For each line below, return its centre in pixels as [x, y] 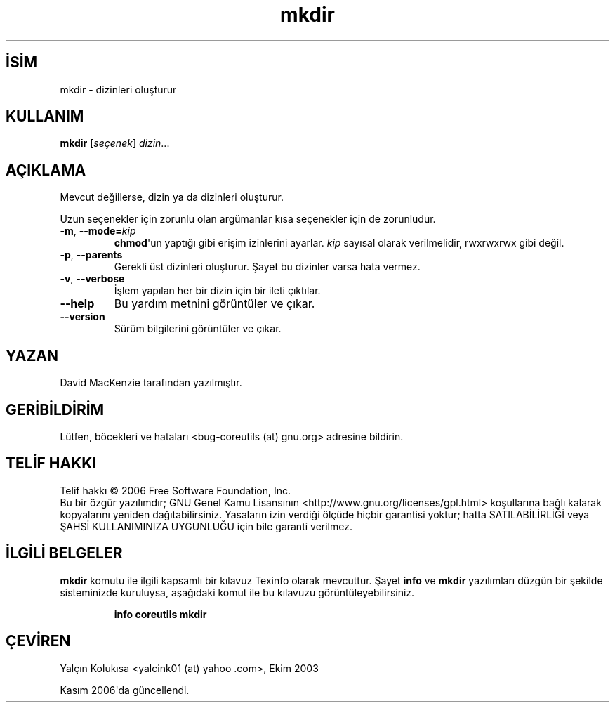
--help [77, 304]
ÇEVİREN [38, 641]
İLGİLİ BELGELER [64, 553]
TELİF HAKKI [51, 464]
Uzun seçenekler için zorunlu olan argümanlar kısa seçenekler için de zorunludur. [248, 219]
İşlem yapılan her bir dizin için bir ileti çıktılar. [217, 291]
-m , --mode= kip [98, 231]
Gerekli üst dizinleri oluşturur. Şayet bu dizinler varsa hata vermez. [267, 267]
